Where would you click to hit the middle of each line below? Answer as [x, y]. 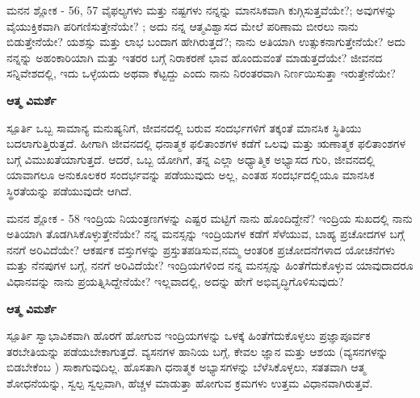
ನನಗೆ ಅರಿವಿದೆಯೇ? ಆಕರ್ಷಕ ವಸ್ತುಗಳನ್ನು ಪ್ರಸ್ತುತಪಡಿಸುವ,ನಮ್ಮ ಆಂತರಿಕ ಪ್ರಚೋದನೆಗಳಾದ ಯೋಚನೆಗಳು [201, 249]
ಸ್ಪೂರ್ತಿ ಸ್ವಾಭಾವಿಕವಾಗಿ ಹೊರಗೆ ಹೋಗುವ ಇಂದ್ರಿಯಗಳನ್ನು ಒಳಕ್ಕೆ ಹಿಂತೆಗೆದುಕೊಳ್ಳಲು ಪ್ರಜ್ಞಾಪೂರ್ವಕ [189, 335]
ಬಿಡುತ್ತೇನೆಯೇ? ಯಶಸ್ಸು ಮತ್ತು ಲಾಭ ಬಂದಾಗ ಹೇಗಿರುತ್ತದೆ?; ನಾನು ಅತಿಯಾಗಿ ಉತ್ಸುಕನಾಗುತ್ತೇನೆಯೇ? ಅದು [206, 42]
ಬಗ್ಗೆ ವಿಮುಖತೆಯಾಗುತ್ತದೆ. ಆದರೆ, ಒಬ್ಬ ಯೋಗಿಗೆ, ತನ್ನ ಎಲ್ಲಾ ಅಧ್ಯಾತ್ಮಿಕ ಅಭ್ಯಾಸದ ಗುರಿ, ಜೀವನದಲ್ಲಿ [191, 159]
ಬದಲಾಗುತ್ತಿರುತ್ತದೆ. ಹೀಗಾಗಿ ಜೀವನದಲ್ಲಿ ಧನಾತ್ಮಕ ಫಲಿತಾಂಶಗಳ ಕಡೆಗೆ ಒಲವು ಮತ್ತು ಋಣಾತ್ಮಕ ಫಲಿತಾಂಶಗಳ [206, 143]
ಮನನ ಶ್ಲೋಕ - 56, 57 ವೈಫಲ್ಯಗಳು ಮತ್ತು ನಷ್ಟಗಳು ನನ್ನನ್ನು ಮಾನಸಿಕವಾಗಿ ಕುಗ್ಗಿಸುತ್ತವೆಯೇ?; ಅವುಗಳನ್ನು [202, 10]
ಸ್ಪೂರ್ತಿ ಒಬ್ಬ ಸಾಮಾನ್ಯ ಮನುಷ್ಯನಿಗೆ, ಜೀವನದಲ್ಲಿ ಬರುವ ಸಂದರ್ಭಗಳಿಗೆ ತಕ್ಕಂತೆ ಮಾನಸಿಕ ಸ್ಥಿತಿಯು [184, 127]
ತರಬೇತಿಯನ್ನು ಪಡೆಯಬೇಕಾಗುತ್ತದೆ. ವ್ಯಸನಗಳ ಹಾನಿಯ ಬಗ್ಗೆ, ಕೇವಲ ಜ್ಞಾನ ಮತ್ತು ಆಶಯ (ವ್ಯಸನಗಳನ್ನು [197, 351]
